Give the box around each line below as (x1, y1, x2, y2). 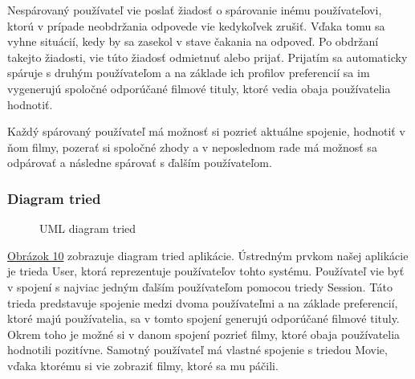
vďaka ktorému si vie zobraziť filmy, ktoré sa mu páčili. (7, 357, 279, 373)
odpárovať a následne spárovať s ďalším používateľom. (7, 154, 272, 171)
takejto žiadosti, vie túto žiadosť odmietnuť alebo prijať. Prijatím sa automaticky (7, 48, 408, 65)
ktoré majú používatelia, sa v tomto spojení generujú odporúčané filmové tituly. (7, 310, 400, 327)
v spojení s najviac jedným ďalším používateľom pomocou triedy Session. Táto (7, 278, 393, 295)
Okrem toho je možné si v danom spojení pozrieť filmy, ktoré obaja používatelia (7, 325, 401, 342)
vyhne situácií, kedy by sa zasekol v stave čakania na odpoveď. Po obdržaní (7, 33, 379, 50)
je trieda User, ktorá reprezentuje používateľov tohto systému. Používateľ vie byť (7, 263, 405, 279)
